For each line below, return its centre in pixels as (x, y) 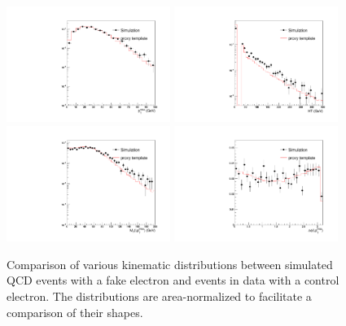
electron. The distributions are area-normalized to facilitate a (159, 296)
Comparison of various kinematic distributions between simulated (170, 264)
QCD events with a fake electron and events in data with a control (173, 280)
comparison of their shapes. (75, 312)
